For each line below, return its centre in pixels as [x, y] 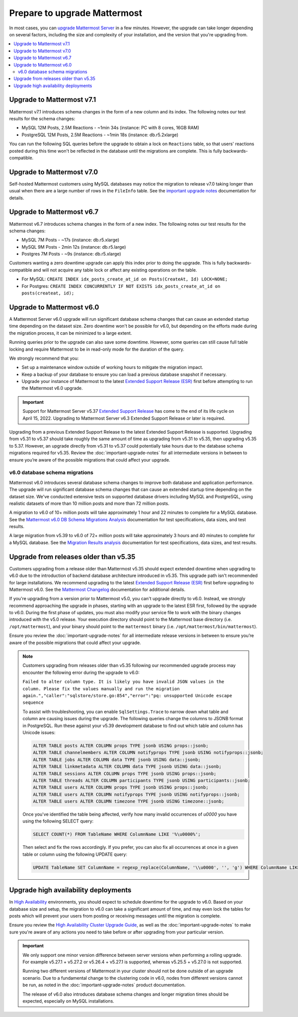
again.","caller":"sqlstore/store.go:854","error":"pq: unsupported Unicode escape [127, 695]
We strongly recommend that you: [44, 358]
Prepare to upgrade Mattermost [76, 13]
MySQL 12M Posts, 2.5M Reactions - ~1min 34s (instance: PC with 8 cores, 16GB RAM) [111, 128]
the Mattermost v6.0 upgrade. [52, 388]
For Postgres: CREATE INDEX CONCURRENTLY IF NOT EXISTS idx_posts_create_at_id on [121, 286]
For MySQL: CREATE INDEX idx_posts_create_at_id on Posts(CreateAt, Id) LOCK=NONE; [125, 279]
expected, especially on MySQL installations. [68, 1001]
